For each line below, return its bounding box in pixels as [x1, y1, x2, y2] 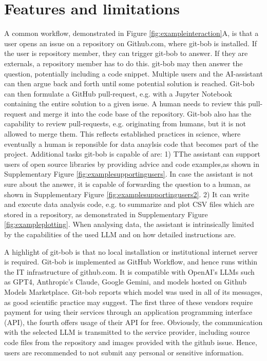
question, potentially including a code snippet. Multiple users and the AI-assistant [4, 68, 263, 79]
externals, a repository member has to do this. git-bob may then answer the [4, 58, 243, 68]
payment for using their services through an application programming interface [4, 307, 253, 317]
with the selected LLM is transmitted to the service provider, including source [4, 327, 250, 337]
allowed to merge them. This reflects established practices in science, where [4, 128, 241, 139]
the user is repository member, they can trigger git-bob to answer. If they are [4, 48, 248, 59]
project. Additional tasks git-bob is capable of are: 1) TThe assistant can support [4, 148, 260, 159]
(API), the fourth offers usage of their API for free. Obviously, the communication [4, 316, 263, 327]
